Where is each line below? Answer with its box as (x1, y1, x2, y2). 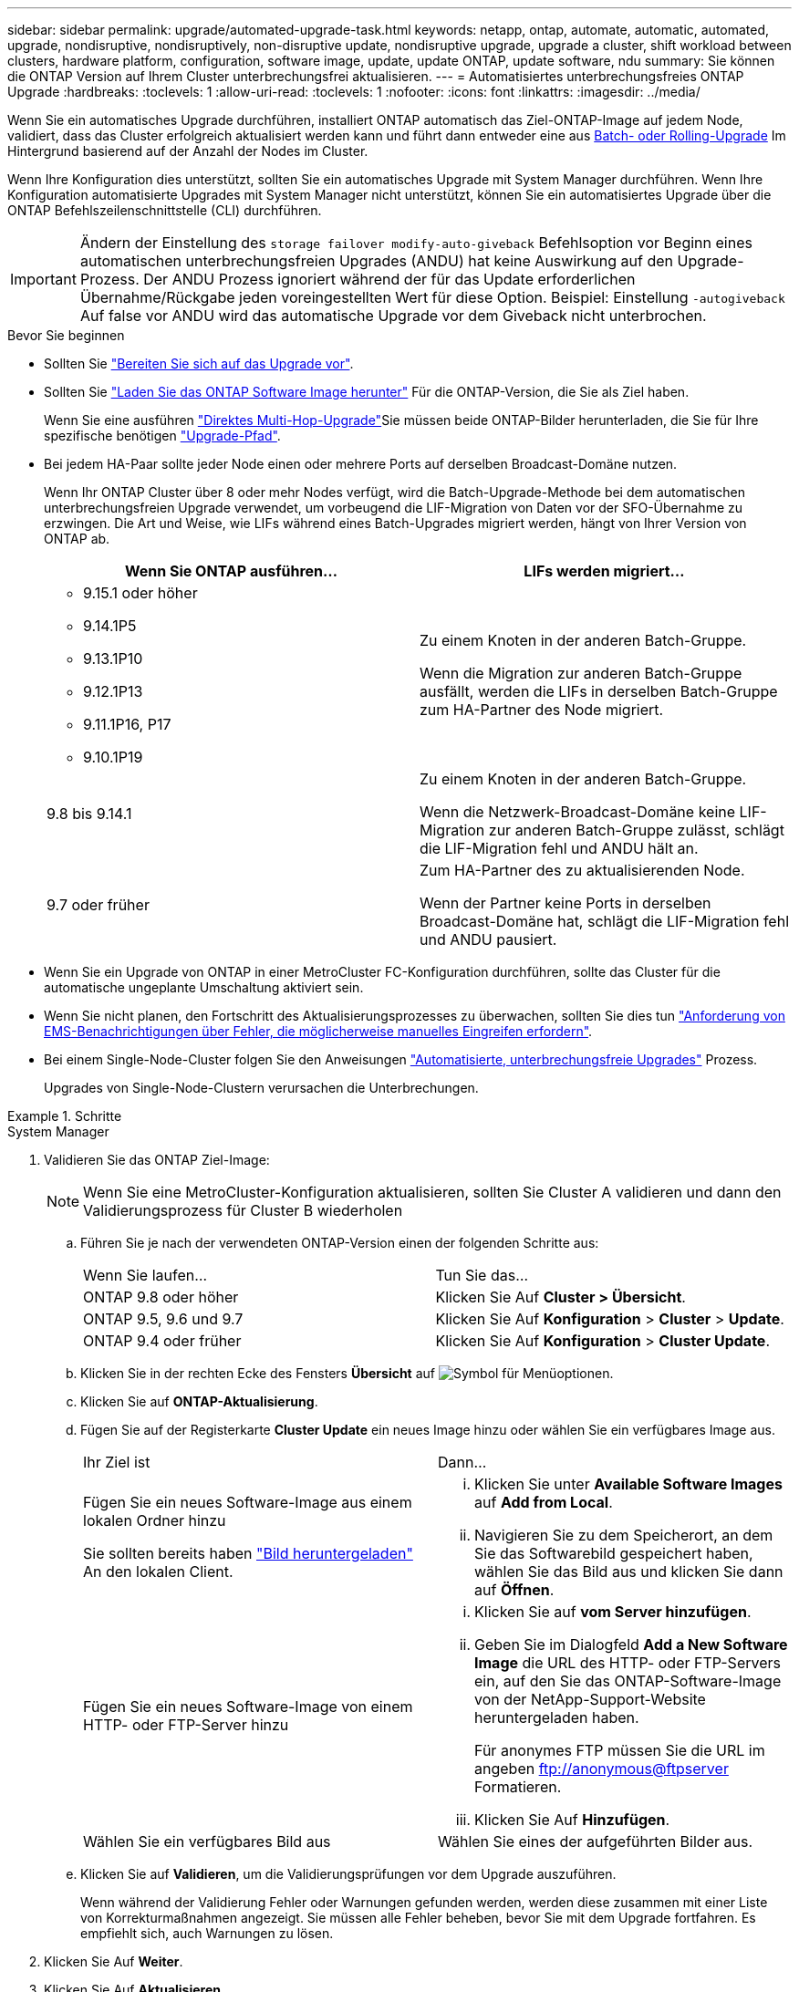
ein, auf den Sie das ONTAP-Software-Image (474, 1672, 782, 1690)
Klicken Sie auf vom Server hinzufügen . (474, 1603, 752, 1621)
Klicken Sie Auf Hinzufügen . (474, 1810, 670, 1829)
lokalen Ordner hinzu (83, 1511, 226, 1530)
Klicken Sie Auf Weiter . (44, 1954, 183, 1969)
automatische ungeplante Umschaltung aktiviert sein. (44, 980, 364, 995)
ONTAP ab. (44, 531, 110, 546)
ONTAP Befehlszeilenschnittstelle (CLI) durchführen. (7, 202, 322, 218)
